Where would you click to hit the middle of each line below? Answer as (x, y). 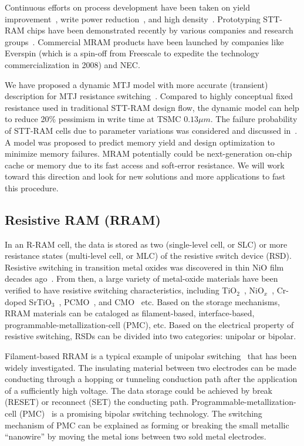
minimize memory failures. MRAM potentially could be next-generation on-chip (148, 153)
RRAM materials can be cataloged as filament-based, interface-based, (130, 313)
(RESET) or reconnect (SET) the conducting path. (97, 402)
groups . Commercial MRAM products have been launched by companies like (144, 41)
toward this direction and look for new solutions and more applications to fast (145, 176)
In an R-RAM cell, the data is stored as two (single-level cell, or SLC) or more (146, 244)
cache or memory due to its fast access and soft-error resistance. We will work (145, 165)
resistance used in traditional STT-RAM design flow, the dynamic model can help (152, 107)
